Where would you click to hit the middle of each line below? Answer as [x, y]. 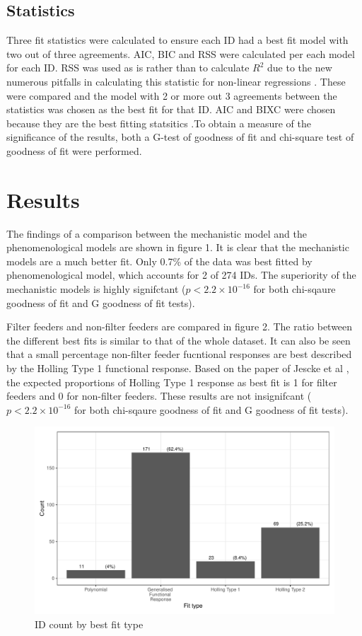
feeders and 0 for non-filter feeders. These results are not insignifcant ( [159, 396]
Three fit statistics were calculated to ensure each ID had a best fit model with [177, 40]
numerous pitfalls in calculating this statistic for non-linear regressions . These [176, 81]
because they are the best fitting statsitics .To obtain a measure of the [159, 123]
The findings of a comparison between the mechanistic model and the [157, 233]
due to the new [300, 68]
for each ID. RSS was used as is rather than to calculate [128, 68]
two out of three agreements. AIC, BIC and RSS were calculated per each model [181, 53]
